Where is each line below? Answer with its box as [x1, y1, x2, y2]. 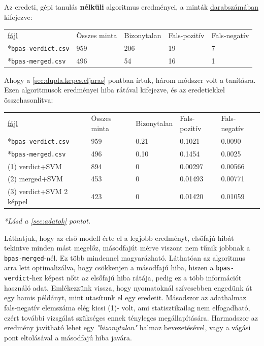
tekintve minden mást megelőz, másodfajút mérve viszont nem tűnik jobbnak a [4, 242, 250, 253]
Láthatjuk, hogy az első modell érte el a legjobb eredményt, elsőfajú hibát [4, 232, 234, 243]
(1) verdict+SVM [8, 161, 62, 171]
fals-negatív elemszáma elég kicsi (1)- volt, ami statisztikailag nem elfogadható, [4, 302, 250, 312]
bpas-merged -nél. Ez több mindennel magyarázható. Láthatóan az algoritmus [4, 252, 245, 263]
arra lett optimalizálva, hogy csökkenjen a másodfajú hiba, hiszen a [4, 262, 214, 273]
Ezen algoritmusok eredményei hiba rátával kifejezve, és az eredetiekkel [4, 84, 225, 95]
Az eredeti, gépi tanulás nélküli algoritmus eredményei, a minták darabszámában [4, 2, 258, 12]
